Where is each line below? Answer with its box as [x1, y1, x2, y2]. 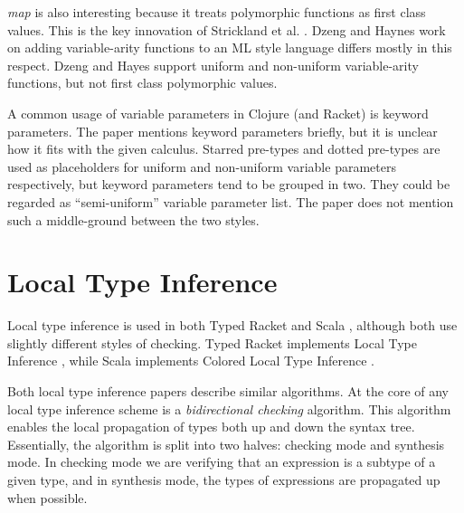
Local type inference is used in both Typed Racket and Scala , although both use [7, 316, 458, 335]
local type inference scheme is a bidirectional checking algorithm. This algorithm [7, 399, 451, 418]
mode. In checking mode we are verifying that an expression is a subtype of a [7, 452, 436, 471]
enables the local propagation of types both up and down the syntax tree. [7, 417, 415, 436]
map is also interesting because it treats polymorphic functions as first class [7, 3, 426, 21]
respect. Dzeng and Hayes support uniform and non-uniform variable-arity [7, 55, 419, 74]
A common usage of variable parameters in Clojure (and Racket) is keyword [7, 103, 429, 122]
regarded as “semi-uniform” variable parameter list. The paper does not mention [7, 192, 454, 211]
